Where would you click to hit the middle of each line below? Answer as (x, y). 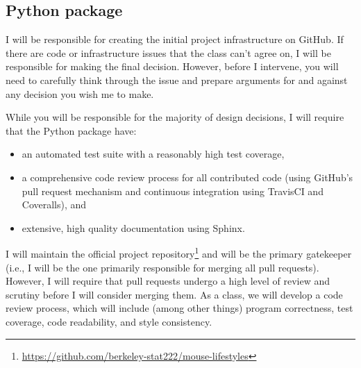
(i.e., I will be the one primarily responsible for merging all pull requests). (162, 267)
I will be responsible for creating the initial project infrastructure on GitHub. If (175, 39)
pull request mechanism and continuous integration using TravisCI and (173, 191)
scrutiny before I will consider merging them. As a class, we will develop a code (174, 294)
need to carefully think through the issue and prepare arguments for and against (177, 80)
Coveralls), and (54, 204)
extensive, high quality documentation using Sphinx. (133, 227)
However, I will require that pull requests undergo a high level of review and (168, 281)
